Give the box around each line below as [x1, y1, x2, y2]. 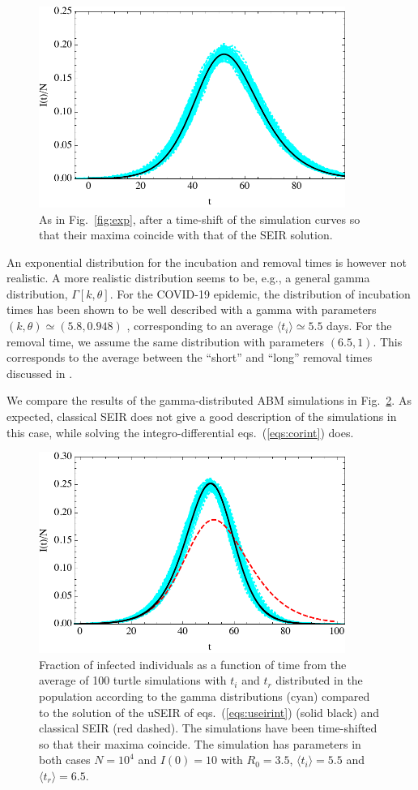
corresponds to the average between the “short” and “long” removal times [6, 349, 373, 366]
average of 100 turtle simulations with [39, 672, 227, 689]
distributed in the [275, 672, 363, 689]
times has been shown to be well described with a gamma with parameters [6, 301, 377, 318]
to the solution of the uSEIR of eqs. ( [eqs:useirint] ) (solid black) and [39, 703, 380, 720]
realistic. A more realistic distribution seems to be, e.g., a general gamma [6, 269, 370, 286]
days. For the [326, 317, 392, 334]
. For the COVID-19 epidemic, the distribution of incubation [109, 285, 411, 302]
